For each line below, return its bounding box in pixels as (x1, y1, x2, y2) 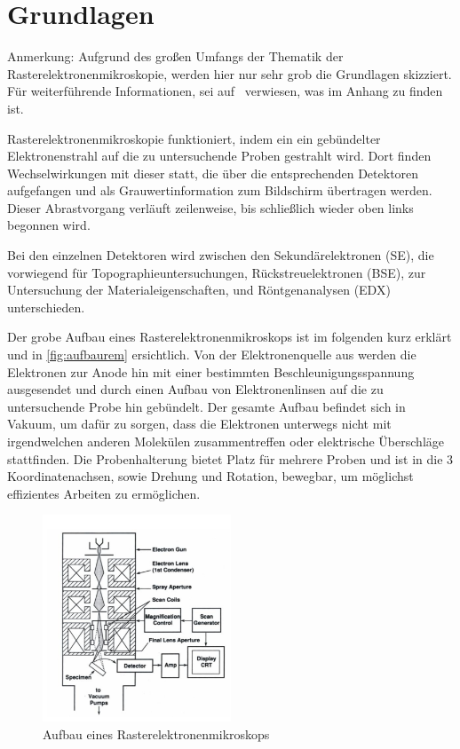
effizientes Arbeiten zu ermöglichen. (7, 484, 201, 502)
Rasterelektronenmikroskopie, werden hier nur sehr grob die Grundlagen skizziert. (7, 64, 452, 83)
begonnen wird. (7, 216, 91, 234)
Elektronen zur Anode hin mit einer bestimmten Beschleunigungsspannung (7, 362, 415, 381)
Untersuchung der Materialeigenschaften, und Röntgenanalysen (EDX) (7, 280, 391, 299)
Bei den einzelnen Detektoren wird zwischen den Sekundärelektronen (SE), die (7, 246, 434, 264)
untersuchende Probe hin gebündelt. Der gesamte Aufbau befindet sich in (7, 397, 406, 415)
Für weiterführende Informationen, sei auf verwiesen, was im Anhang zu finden (7, 82, 443, 100)
